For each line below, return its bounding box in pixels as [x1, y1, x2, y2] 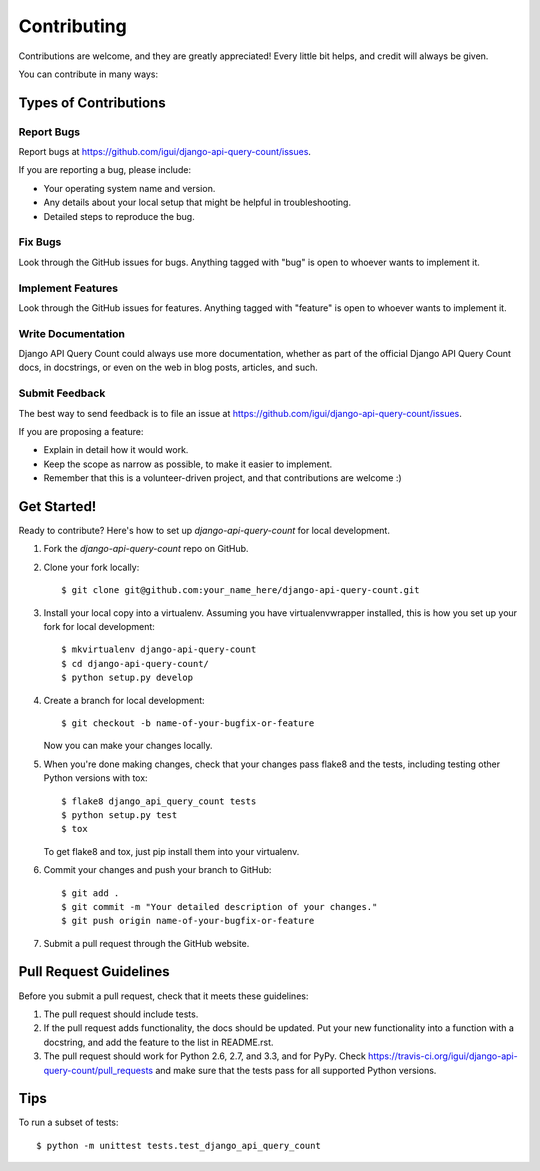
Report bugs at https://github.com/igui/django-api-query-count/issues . [18, 146, 312, 158]
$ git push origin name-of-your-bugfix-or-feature [61, 915, 315, 927]
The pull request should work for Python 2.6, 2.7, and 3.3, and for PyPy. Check [43, 1050, 367, 1062]
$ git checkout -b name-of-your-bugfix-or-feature [61, 717, 315, 729]
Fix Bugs [18, 235, 62, 249]
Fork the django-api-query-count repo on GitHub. [43, 543, 249, 555]
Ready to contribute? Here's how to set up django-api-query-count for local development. [18, 525, 390, 537]
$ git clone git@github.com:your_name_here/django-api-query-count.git [61, 585, 420, 596]
